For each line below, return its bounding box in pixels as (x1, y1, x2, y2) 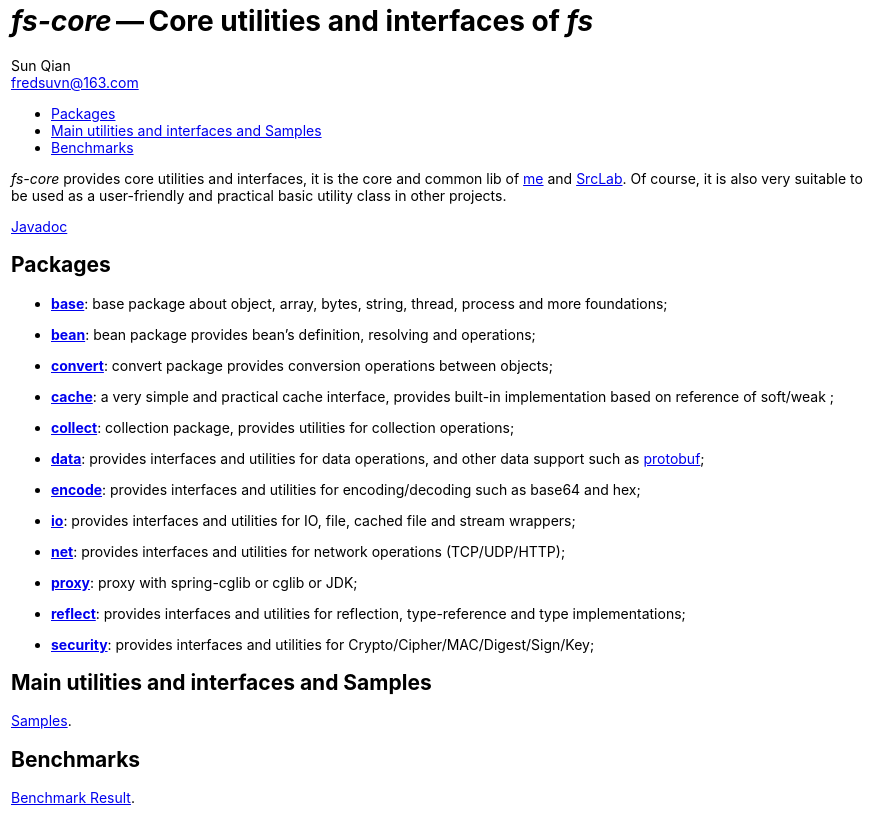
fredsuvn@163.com (11, 73, 139, 91)
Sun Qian (11, 56, 71, 74)
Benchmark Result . (11, 789, 135, 807)
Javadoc (11, 217, 68, 235)
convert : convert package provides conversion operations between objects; (51, 356, 553, 374)
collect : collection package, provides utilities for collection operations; (51, 418, 515, 436)
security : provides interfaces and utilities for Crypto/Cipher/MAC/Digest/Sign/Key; (51, 635, 595, 653)
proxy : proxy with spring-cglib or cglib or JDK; (51, 573, 358, 591)
